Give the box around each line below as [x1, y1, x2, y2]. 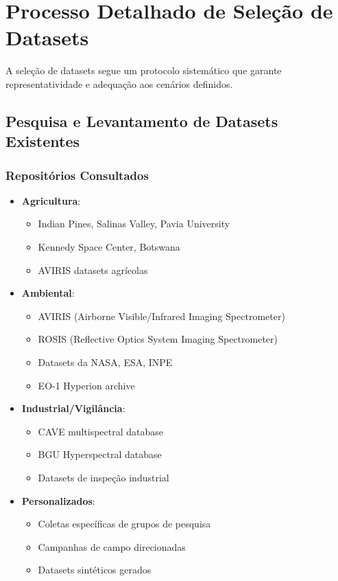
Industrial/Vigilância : [21, 401, 125, 415]
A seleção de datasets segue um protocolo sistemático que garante [5, 63, 282, 78]
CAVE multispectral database [38, 424, 163, 438]
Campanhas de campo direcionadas [38, 539, 186, 554]
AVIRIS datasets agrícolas [38, 262, 148, 277]
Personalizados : [21, 493, 95, 508]
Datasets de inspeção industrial [38, 470, 169, 485]
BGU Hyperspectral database [38, 447, 162, 462]
